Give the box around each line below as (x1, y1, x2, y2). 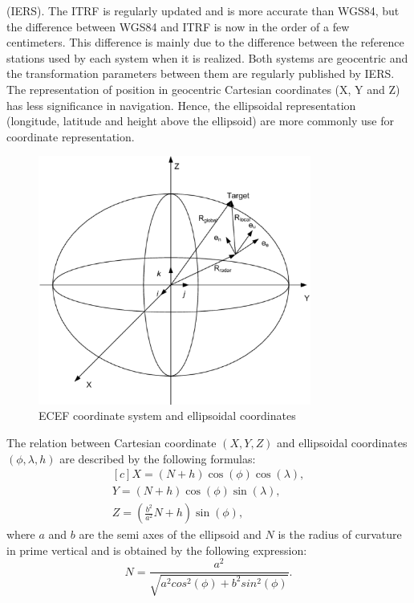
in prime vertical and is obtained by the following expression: (6, 541, 307, 558)
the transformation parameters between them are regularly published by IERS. (6, 65, 395, 82)
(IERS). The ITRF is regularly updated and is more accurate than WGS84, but (6, 2, 400, 18)
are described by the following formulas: (59, 450, 256, 467)
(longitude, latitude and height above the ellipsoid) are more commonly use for (6, 112, 394, 129)
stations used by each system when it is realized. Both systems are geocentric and (6, 49, 408, 66)
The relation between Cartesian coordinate (6, 434, 217, 450)
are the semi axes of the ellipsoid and (79, 526, 262, 543)
